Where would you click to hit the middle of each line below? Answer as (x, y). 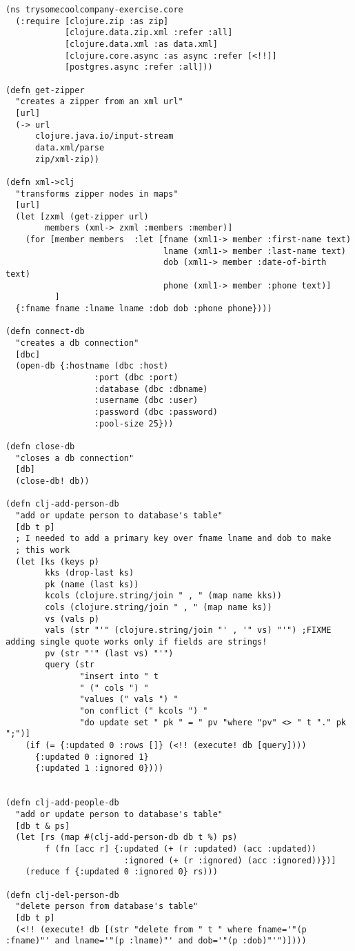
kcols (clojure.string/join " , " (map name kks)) (163, 596)
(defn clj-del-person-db (62, 895)
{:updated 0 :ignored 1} (92, 757)
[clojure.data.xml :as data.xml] (141, 44)
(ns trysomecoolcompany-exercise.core (94, 10)
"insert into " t (119, 677)
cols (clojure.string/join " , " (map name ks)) (159, 608)
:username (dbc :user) (146, 401)
